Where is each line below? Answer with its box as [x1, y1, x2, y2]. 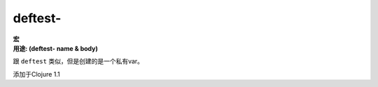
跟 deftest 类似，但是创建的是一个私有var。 [13, 57, 143, 65]
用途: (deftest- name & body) [13, 44, 98, 52]
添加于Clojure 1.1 [13, 70, 61, 78]
